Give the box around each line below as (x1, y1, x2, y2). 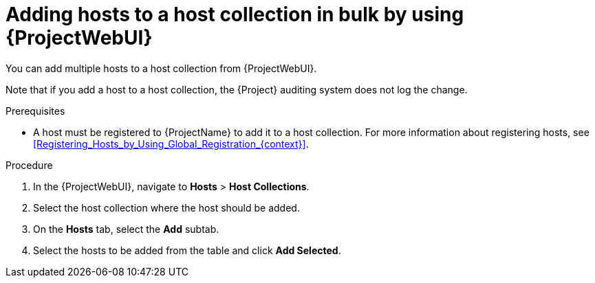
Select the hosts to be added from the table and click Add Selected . (33, 244, 341, 256)
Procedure (6, 159, 53, 171)
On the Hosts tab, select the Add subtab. (33, 223, 219, 235)
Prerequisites (6, 104, 65, 117)
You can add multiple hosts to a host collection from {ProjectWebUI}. (6, 62, 317, 74)
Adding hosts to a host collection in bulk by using (6, 3, 464, 26)
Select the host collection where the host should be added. (33, 201, 300, 214)
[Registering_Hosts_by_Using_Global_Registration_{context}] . (33, 137, 309, 150)
